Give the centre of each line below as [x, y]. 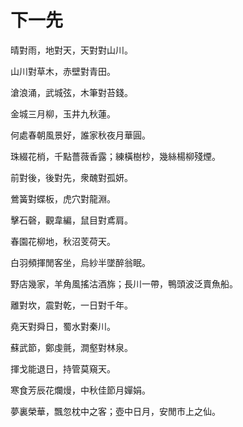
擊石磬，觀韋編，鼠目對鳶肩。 [71, 220]
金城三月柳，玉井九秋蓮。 [63, 113]
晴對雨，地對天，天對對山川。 [71, 50]
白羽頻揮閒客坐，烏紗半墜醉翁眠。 [80, 262]
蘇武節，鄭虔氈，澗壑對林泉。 [71, 347]
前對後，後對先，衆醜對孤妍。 [71, 177]
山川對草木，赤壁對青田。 [63, 71]
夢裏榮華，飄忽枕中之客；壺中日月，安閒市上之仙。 [115, 411]
